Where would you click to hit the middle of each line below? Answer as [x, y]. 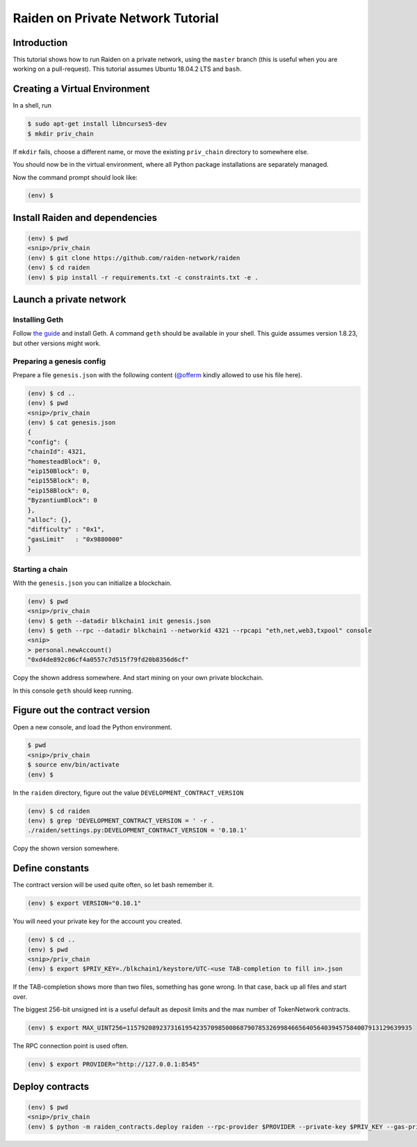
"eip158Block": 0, [59, 490]
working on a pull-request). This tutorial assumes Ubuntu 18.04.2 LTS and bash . [127, 69]
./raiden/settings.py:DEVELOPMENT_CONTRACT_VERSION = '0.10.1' [138, 831]
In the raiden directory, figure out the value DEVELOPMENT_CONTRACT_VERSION [128, 793]
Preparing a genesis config [59, 361]
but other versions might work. [57, 343]
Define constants [51, 868]
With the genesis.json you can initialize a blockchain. [92, 583]
